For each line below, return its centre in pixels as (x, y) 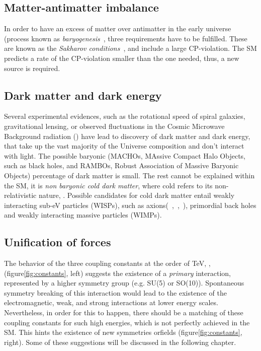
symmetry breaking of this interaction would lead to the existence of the (115, 292)
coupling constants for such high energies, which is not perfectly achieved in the (127, 322)
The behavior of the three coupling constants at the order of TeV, (105, 263)
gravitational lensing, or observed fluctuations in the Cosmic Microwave (114, 126)
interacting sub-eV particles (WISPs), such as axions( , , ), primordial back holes (130, 205)
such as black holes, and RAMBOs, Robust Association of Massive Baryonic (121, 165)
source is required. (32, 68)
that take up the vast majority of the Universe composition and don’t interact (124, 146)
